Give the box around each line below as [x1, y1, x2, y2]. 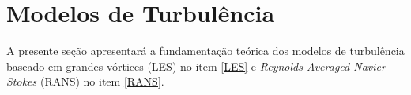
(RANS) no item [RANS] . [40, 73, 164, 90]
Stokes [6, 73, 37, 90]
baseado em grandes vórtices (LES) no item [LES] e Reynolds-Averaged [6, 57, 350, 74]
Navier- [353, 57, 390, 74]
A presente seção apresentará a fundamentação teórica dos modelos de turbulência [6, 42, 405, 59]
